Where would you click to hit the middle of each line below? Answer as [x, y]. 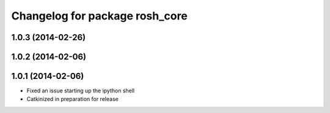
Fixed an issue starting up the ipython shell [81, 91]
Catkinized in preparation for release [72, 99]
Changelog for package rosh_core [99, 16]
